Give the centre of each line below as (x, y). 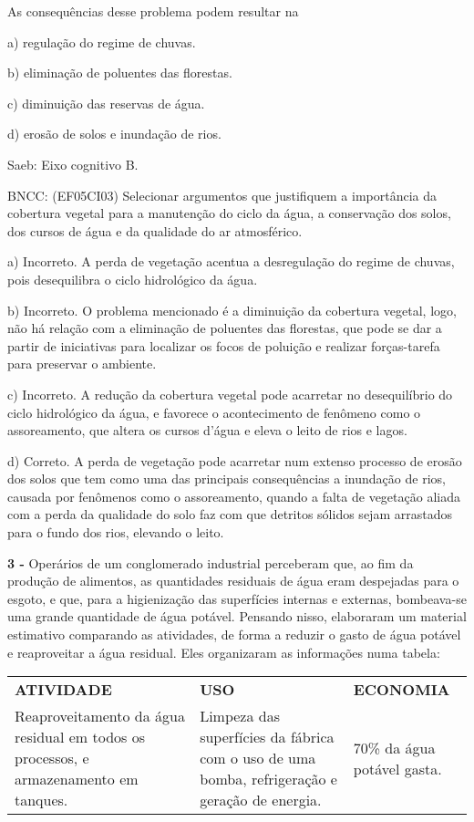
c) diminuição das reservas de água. (106, 103)
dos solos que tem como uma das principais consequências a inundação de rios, (227, 479)
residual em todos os (80, 737)
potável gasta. (397, 768)
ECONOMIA (402, 690)
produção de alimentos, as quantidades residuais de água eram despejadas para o (233, 581)
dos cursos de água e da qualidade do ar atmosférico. (155, 230)
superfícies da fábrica (267, 737)
